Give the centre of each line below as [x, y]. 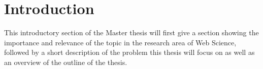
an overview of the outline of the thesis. [66, 62]
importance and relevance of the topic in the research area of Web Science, [120, 42]
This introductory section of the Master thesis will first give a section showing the [131, 32]
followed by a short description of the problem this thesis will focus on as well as [129, 52]
